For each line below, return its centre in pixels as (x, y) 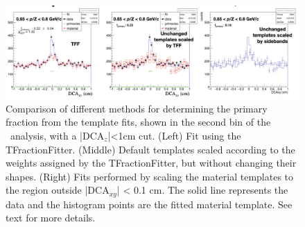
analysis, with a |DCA (57, 135)
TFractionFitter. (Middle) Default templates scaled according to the (150, 149)
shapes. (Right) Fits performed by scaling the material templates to (150, 176)
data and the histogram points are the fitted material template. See (149, 204)
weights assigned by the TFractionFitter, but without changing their (151, 163)
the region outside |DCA (58, 190)
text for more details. (51, 218)
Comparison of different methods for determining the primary (137, 108)
